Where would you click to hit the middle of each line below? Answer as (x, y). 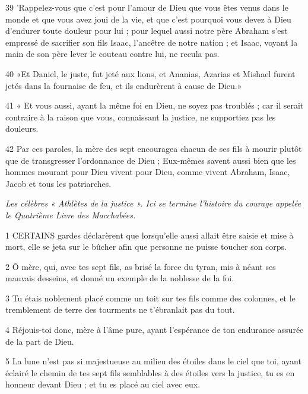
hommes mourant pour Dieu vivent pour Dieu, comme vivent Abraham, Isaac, (148, 172)
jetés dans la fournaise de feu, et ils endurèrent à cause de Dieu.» (124, 85)
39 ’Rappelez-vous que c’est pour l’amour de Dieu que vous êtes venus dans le (147, 7)
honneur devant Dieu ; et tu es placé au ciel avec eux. (103, 384)
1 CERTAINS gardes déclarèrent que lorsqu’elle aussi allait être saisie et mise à (150, 235)
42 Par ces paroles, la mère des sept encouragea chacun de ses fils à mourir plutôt (154, 148)
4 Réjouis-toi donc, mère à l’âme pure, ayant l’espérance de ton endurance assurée (155, 330)
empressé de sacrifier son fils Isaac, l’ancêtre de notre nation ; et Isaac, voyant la (152, 42)
